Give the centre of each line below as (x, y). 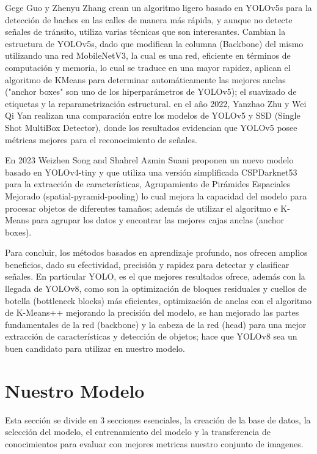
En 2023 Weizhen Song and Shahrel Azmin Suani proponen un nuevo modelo (149, 160)
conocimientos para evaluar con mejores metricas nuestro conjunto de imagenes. (154, 443)
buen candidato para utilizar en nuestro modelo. (95, 348)
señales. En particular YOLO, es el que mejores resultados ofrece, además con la (155, 276)
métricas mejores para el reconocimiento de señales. (101, 139)
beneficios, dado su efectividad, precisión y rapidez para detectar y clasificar (147, 264)
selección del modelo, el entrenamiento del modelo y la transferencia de (138, 432)
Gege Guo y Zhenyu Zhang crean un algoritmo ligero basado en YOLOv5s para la (158, 7)
